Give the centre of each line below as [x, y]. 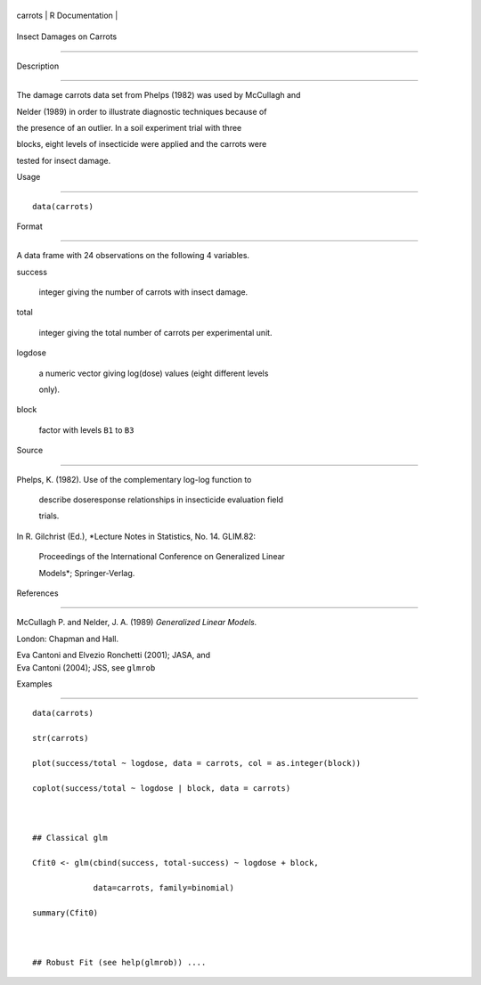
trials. [49, 516]
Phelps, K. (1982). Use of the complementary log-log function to [134, 479]
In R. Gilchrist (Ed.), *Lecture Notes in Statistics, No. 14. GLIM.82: [136, 536]
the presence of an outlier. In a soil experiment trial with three [129, 127]
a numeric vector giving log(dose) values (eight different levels [154, 373]
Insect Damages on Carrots [67, 37]
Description [38, 66]
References [37, 593]
